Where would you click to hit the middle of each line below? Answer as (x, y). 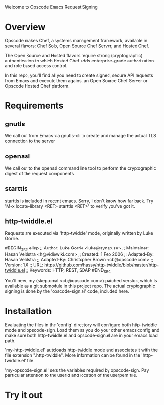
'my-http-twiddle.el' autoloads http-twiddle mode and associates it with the (82, 350)
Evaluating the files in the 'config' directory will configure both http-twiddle (81, 325)
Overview (25, 27)
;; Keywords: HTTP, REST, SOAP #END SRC (68, 271)
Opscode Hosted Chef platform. (37, 86)
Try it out (24, 395)
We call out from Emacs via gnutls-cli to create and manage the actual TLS (81, 135)
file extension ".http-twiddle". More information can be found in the (73, 355)
